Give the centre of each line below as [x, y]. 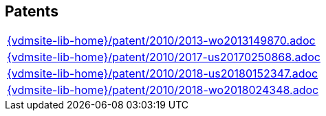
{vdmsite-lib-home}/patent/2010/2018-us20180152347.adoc [163, 74]
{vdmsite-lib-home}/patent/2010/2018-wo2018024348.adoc [163, 90]
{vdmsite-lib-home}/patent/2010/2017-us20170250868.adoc [164, 57]
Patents [32, 11]
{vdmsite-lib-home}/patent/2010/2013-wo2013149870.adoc [161, 41]
